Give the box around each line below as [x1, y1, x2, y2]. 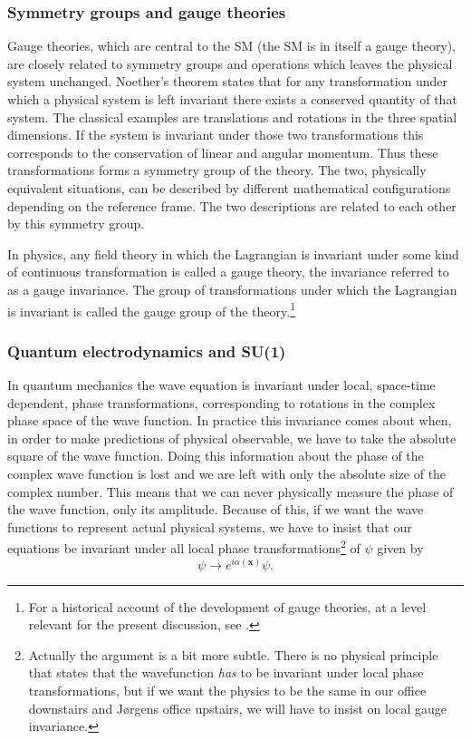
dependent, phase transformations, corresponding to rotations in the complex [7, 393, 436, 412]
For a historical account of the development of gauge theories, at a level [28, 597, 427, 616]
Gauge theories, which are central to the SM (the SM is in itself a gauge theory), [7, 36, 457, 55]
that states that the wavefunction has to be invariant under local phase [28, 663, 424, 682]
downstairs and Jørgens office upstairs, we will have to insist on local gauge [28, 698, 447, 717]
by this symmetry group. [7, 214, 145, 233]
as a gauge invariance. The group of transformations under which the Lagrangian [7, 279, 457, 298]
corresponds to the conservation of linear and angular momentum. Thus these [7, 142, 438, 161]
